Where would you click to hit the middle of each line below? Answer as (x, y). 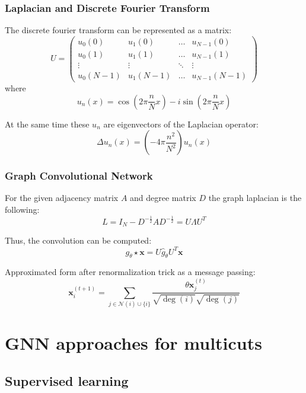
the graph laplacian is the (255, 198)
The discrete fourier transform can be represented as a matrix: (118, 30)
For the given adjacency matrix (62, 198)
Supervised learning (67, 380)
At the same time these (47, 124)
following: (22, 209)
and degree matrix (163, 198)
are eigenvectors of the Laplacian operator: (181, 124)
